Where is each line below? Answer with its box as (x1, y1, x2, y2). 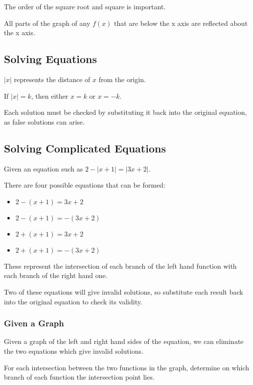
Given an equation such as (4, 163, 83, 173)
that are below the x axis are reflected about (114, 18, 248, 28)
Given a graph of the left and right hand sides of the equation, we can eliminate (4, 336, 244, 346)
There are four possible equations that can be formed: (4, 180, 165, 190)
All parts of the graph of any (4, 18, 91, 28)
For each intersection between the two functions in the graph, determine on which (4, 362, 249, 372)
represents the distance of (14, 74, 91, 84)
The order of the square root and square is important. (4, 1, 166, 11)
